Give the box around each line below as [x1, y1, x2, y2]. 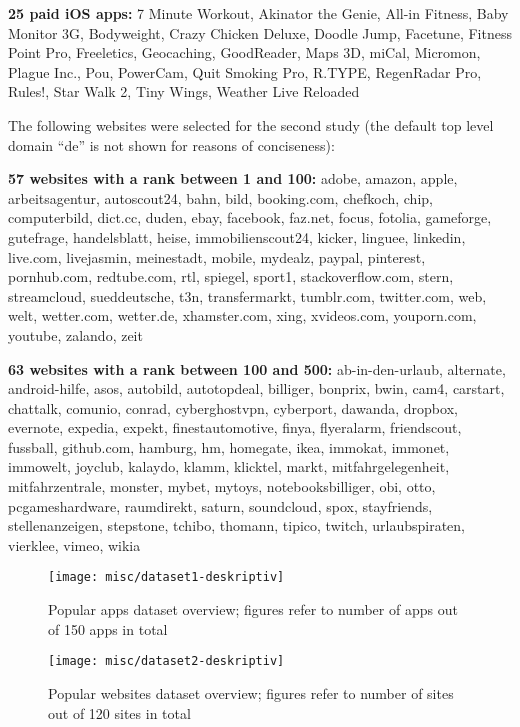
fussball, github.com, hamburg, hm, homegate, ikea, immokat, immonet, [8, 436, 450, 457]
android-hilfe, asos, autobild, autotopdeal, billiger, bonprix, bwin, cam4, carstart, [8, 378, 505, 399]
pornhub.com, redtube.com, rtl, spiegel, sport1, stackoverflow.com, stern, [8, 266, 454, 287]
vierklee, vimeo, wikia [8, 534, 141, 555]
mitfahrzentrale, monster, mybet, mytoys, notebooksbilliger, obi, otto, [8, 476, 436, 497]
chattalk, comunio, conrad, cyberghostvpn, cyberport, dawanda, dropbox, [8, 397, 458, 418]
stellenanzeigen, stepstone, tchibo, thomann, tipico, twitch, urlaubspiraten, [8, 515, 465, 536]
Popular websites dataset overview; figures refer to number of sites [48, 682, 454, 703]
